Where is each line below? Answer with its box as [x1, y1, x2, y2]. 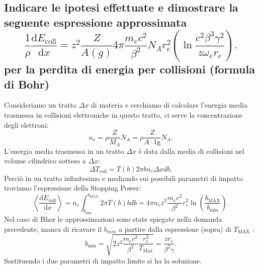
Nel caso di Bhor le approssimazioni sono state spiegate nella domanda [4, 213, 222, 224]
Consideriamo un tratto [4, 100, 77, 110]
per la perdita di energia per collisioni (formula [4, 61, 255, 77]
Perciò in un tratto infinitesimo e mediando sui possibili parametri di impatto [4, 172, 243, 183]
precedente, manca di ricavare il [4, 223, 102, 234]
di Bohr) [4, 76, 50, 92]
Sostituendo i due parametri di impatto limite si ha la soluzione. [4, 255, 202, 265]
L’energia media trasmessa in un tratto [4, 145, 124, 156]
